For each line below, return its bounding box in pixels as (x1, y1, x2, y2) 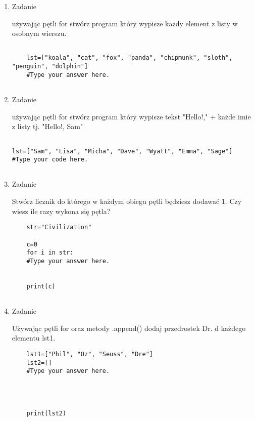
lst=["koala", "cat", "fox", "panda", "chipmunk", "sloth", (26, 54, 233, 62)
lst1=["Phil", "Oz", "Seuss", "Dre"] (26, 350, 153, 358)
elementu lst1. (12, 332, 56, 343)
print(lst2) (26, 409, 67, 417)
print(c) (26, 282, 56, 290)
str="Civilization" (26, 224, 92, 231)
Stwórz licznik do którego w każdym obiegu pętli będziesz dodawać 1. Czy (12, 196, 242, 206)
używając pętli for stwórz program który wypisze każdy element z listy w (12, 18, 238, 28)
